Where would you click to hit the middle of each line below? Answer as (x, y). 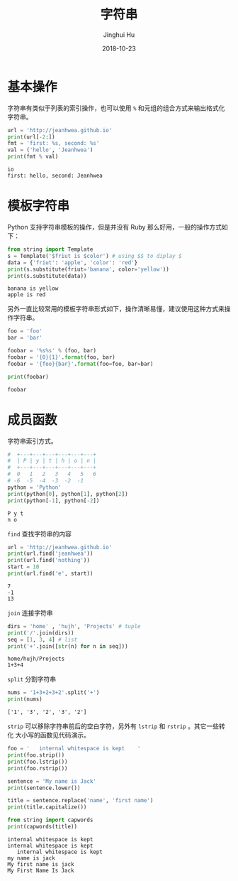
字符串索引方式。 (32, 440)
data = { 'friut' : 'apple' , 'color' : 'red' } (73, 263)
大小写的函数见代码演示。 (52, 735)
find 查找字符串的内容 (40, 534)
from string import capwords (50, 820)
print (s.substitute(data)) (47, 276)
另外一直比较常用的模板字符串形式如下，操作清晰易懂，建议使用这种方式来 (116, 309)
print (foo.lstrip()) (38, 762)
